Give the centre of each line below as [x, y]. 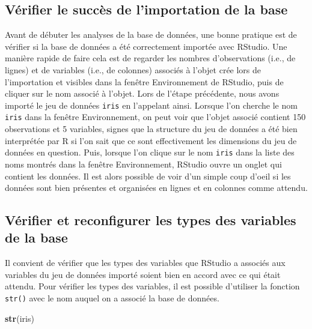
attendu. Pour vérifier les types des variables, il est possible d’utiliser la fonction [152, 286]
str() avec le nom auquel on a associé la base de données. [112, 298]
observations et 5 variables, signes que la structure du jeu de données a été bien [151, 129]
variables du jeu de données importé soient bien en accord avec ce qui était [143, 274]
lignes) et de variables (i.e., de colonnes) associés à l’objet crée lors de [133, 69]
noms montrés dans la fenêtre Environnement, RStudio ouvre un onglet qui [143, 164]
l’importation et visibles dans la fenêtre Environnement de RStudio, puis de [144, 81]
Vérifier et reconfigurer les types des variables [151, 220]
